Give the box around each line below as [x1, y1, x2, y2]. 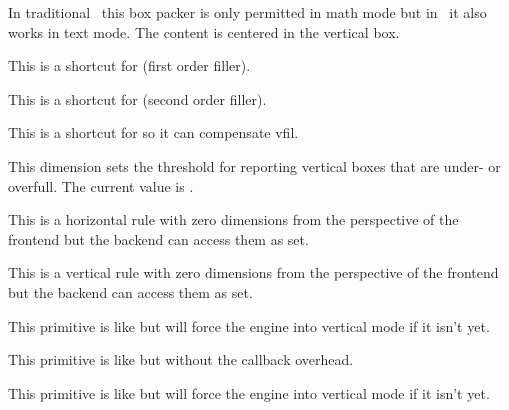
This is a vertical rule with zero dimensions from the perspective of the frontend [8, 262, 499, 283]
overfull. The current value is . [8, 175, 194, 196]
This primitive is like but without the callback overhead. [8, 349, 354, 370]
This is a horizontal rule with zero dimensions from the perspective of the [8, 209, 459, 230]
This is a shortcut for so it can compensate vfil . [8, 122, 299, 143]
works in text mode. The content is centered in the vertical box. [8, 21, 400, 42]
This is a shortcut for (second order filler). [8, 88, 267, 109]
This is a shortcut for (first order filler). [8, 55, 251, 76]
